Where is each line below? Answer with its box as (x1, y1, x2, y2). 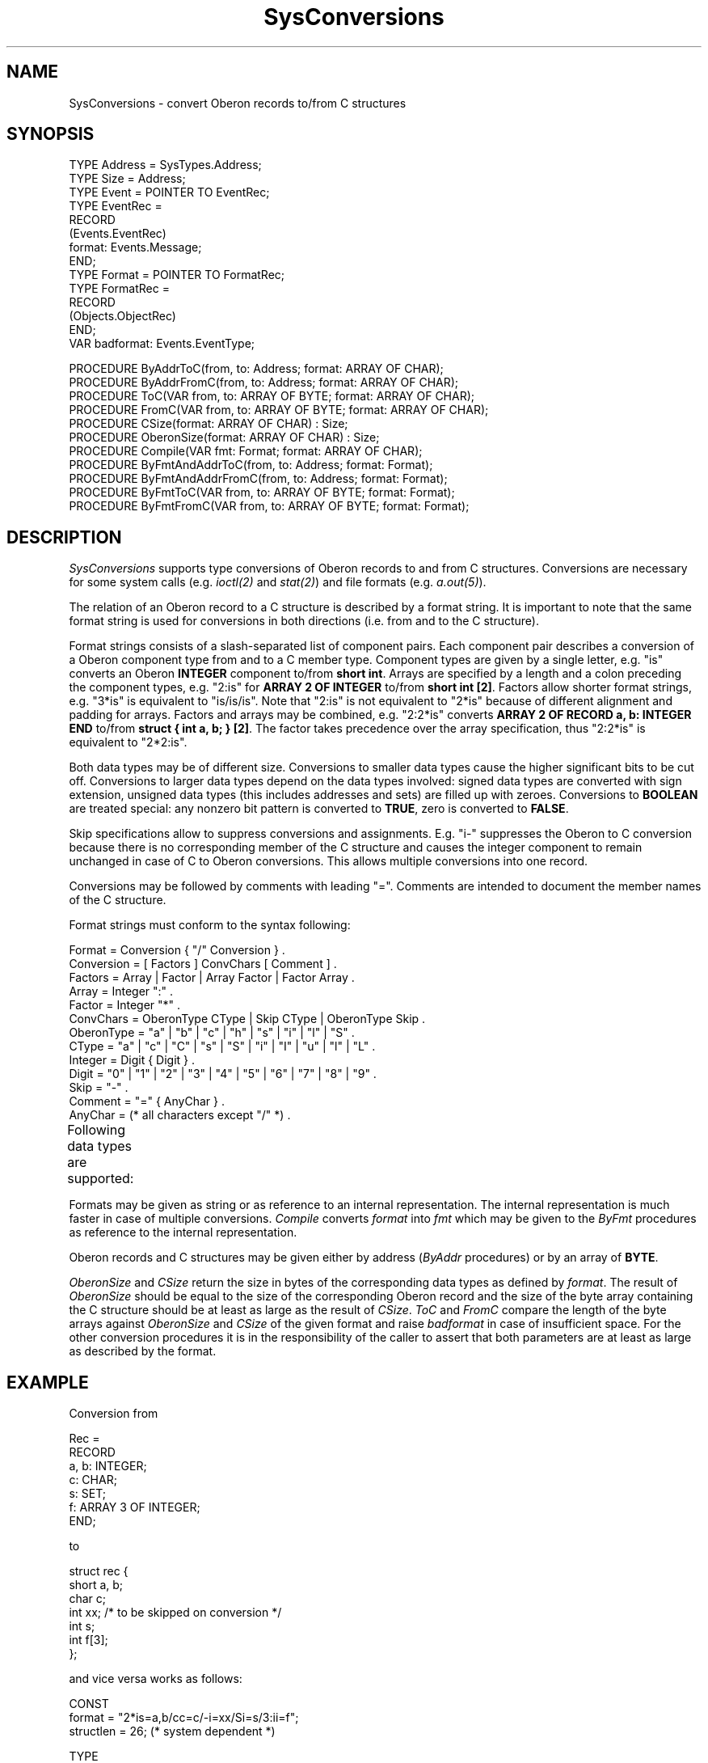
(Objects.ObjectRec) (69, 309, 176, 323)
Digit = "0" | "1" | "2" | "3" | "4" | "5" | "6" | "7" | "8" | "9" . (69, 1067, 377, 1081)
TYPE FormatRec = (69, 281, 170, 296)
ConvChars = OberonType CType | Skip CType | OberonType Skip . (69, 1012, 426, 1026)
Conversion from (69, 1406, 158, 1421)
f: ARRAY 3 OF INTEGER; (69, 1500, 200, 1515)
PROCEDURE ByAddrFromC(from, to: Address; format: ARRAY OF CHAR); (69, 375, 459, 390)
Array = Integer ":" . (69, 984, 174, 999)
